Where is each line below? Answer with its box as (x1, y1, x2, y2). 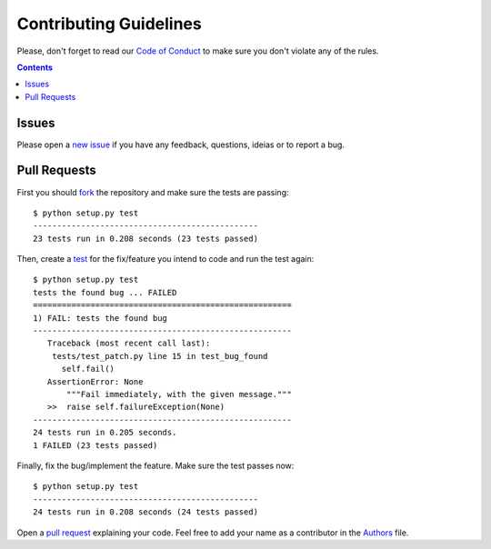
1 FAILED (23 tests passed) (33, 440, 158, 450)
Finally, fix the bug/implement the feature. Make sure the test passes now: (16, 460, 295, 471)
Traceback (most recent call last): (46, 338, 211, 349)
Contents (16, 62, 54, 73)
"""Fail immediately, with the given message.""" (66, 389, 293, 399)
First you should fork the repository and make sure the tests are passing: (16, 186, 289, 197)
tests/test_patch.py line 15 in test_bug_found (51, 351, 268, 361)
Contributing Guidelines (16, 14, 202, 34)
